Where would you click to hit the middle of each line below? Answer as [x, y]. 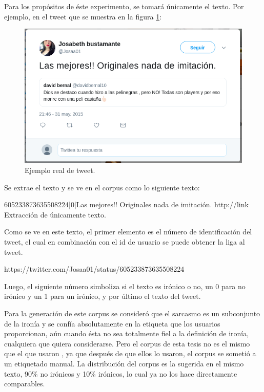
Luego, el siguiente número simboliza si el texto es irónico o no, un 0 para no [125, 286]
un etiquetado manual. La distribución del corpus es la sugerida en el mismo [124, 363]
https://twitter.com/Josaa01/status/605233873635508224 [94, 269]
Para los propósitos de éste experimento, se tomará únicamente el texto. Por [124, 6]
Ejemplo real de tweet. [60, 170]
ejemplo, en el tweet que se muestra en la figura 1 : [83, 16]
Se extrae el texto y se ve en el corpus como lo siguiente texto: [102, 187]
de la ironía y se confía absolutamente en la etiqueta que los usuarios [112, 323]
